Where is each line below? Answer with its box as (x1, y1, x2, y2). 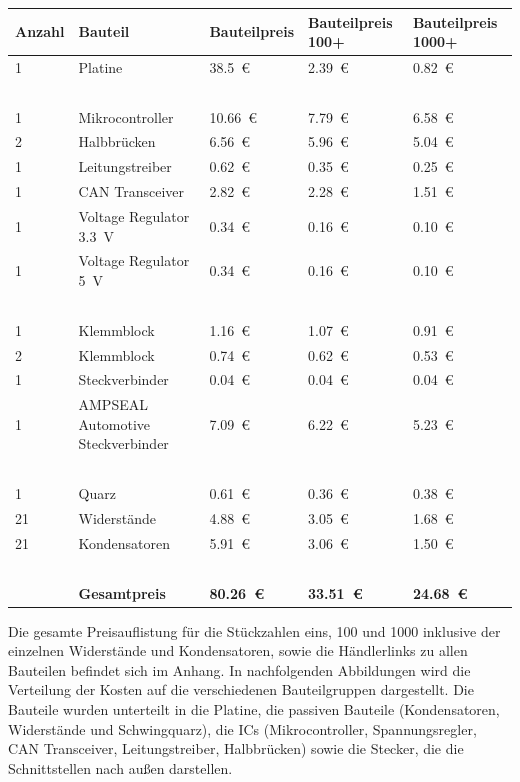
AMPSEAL (78, 394, 148, 415)
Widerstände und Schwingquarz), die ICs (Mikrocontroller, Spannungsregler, (8, 718, 477, 739)
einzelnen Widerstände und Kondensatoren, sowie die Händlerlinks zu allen (8, 640, 468, 661)
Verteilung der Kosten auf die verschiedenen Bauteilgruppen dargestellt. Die (8, 679, 474, 700)
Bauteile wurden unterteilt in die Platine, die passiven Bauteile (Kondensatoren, (8, 698, 500, 719)
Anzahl (15, 21, 65, 42)
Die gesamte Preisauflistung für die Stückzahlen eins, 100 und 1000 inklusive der (8, 620, 501, 641)
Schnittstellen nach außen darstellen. (8, 757, 233, 778)
